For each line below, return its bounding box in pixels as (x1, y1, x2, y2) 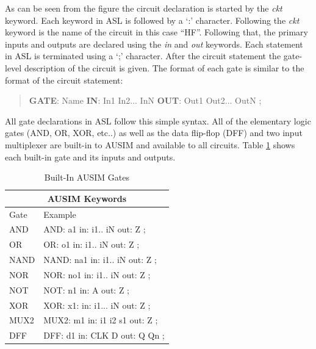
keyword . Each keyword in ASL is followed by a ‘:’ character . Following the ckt (5, 13, 300, 26)
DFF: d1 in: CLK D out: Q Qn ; (43, 329, 165, 342)
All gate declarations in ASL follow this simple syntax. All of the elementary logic (5, 114, 311, 127)
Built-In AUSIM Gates (44, 171, 129, 184)
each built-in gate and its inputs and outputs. (5, 150, 176, 163)
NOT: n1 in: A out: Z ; (43, 283, 129, 296)
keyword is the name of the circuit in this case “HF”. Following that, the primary (5, 26, 308, 38)
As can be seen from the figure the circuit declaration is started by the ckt (5, 2, 282, 14)
